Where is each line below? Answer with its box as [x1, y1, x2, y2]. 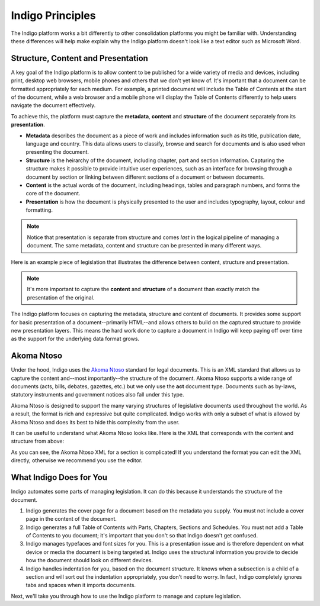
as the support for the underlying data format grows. [11, 335, 139, 343]
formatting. [25, 207, 53, 214]
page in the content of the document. [25, 515, 117, 523]
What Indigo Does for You [11, 472, 108, 482]
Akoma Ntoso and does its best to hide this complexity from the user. [11, 418, 180, 426]
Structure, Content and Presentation [11, 53, 148, 63]
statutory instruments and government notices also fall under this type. [11, 391, 184, 398]
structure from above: [11, 438, 65, 445]
